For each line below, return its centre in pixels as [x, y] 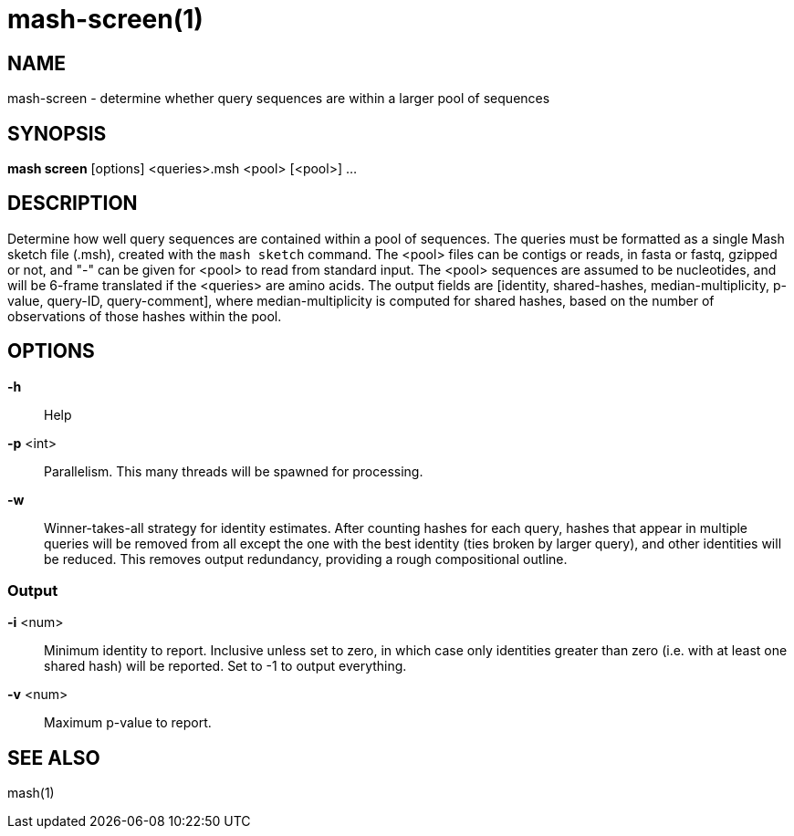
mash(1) [31, 793]
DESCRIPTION [73, 204]
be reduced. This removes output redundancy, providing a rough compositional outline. [306, 559]
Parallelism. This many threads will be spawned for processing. [234, 471]
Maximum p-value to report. [128, 723]
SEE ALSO [54, 758]
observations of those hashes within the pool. [145, 316]
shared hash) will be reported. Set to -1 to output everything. [225, 666]
